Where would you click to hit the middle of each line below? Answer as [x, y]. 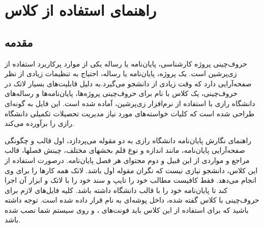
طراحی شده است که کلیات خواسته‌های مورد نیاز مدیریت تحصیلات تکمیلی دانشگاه [130, 113]
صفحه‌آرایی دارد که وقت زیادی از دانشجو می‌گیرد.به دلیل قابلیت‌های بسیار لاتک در [128, 83]
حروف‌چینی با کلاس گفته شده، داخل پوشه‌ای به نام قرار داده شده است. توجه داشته [132, 200]
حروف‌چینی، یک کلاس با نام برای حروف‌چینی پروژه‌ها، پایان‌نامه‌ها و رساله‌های [121, 93]
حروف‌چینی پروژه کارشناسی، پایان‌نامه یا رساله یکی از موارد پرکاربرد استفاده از [126, 63]
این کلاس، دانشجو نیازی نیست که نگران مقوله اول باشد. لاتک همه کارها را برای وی [131, 170]
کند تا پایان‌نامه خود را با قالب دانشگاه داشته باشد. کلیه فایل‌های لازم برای [116, 190]
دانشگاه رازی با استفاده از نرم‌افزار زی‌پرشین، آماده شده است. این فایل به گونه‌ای [130, 103]
